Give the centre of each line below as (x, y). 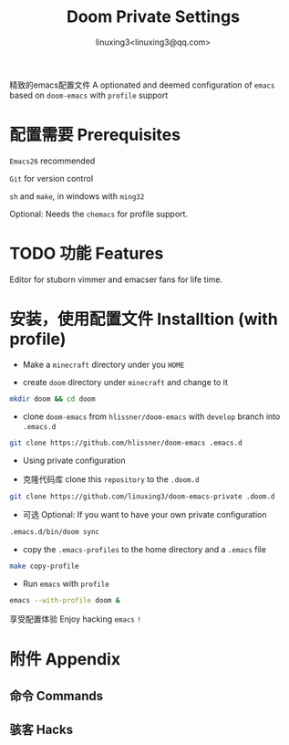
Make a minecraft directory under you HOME (103, 364)
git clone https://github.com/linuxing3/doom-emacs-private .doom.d (142, 496)
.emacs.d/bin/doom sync (55, 532)
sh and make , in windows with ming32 (77, 196)
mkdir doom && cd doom (52, 399)
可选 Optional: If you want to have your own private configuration (144, 515)
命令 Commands (56, 696)
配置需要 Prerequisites (95, 135)
